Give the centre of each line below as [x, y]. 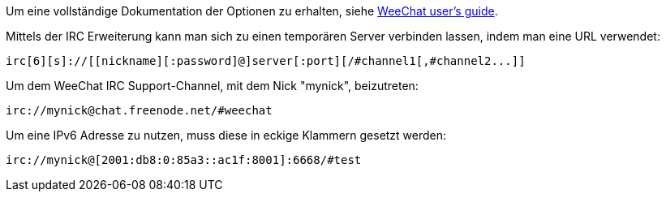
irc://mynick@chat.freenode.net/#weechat [139, 110]
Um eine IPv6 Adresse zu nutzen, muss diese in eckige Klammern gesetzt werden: [226, 135]
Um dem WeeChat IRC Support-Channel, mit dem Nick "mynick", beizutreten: [212, 86]
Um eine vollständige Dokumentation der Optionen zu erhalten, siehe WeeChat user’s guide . [252, 11]
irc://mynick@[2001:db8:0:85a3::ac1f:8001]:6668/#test [184, 160]
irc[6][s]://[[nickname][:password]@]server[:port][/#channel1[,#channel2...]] [266, 61]
